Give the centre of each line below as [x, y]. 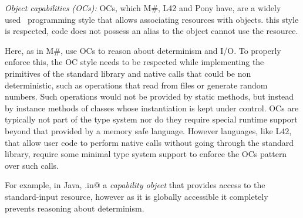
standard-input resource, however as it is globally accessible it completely [137, 196]
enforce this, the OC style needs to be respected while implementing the [134, 62]
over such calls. [32, 165]
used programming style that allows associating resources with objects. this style [152, 19]
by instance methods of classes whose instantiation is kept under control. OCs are [152, 108]
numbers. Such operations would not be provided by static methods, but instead [149, 96]
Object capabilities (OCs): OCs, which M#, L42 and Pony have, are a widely [143, 8]
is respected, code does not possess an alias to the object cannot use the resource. [151, 31]
